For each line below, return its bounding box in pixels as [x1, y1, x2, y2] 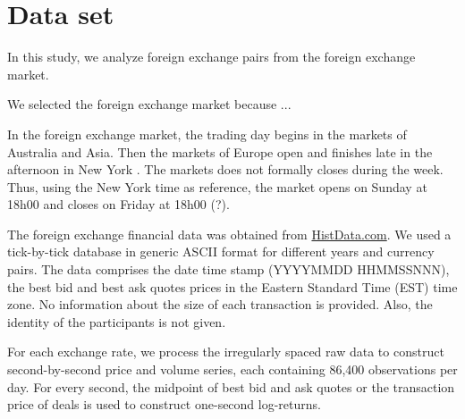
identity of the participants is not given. [7, 312, 226, 331]
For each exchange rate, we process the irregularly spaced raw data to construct [7, 342, 444, 361]
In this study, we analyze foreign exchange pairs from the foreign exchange [7, 47, 416, 66]
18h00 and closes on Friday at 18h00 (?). [7, 195, 230, 214]
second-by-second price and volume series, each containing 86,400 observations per [7, 360, 458, 379]
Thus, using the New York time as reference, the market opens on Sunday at [7, 177, 427, 196]
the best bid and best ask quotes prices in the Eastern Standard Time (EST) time [7, 277, 458, 296]
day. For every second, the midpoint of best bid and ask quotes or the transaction [7, 377, 455, 396]
